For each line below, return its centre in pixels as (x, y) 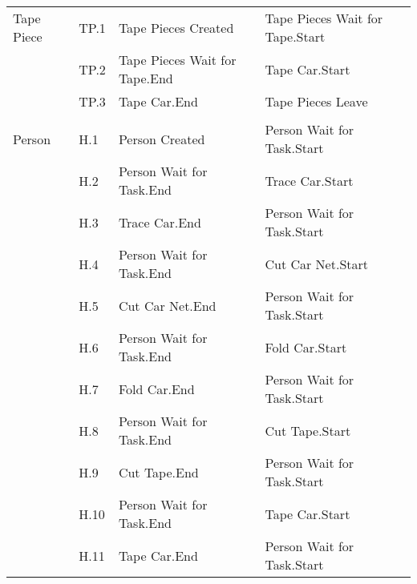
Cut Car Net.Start (317, 264)
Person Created (162, 139)
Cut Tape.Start (308, 430)
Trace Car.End (160, 222)
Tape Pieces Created (176, 27)
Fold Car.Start (306, 347)
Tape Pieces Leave (316, 101)
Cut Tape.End (158, 472)
